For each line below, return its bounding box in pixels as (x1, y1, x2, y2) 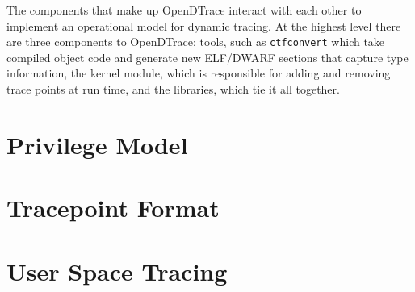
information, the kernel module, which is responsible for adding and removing (6, 65, 391, 81)
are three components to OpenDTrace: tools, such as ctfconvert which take (6, 33, 385, 50)
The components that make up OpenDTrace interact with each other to (6, 2, 362, 18)
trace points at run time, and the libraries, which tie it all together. (6, 81, 340, 98)
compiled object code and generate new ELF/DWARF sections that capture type (6, 48, 409, 65)
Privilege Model (6, 127, 188, 161)
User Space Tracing (6, 254, 228, 287)
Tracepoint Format (6, 191, 220, 224)
